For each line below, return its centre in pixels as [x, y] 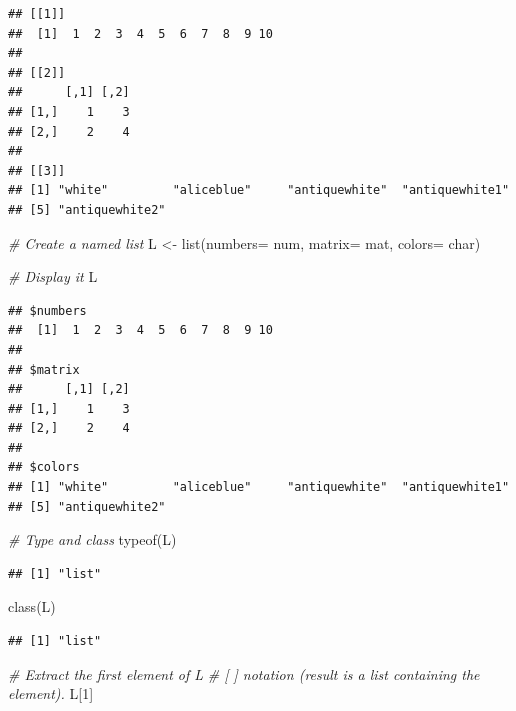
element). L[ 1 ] [51, 693]
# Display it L [53, 276]
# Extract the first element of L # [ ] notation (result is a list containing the [244, 673]
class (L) [32, 606]
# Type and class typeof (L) [92, 539]
